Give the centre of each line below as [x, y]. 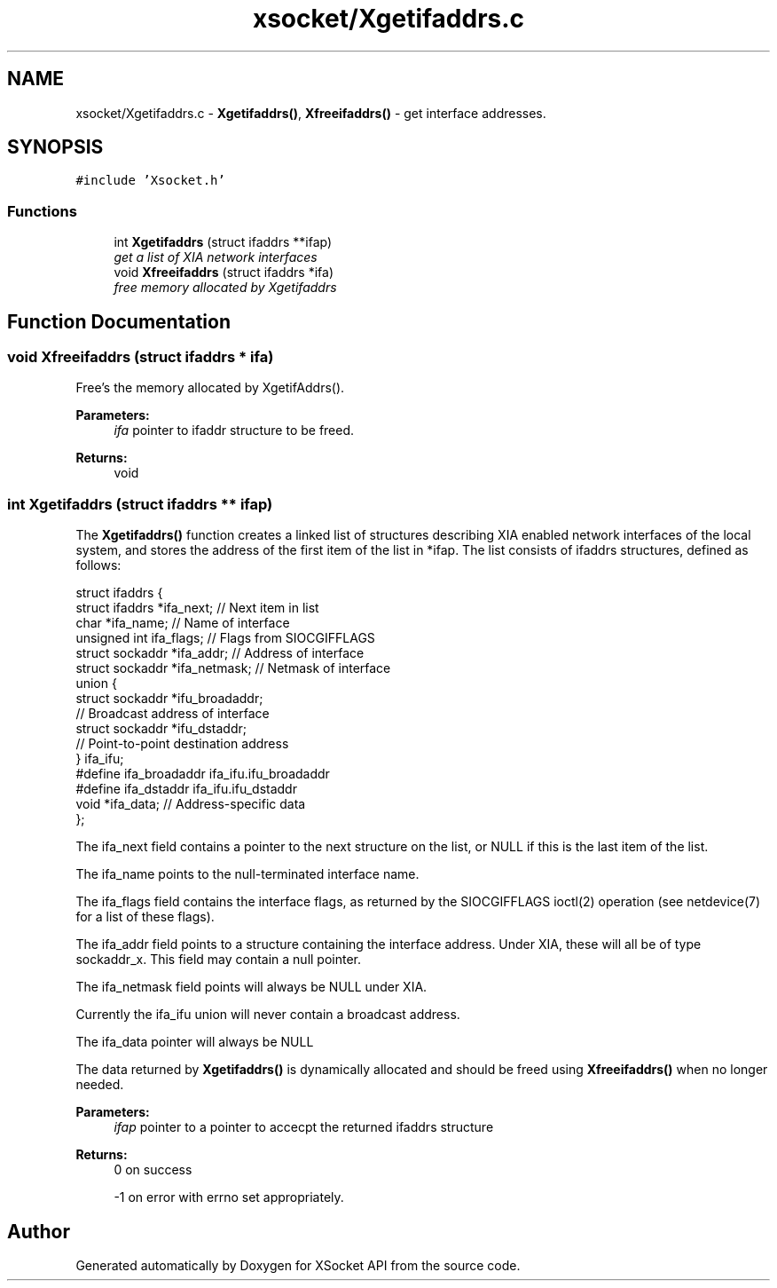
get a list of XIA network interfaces [216, 257]
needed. [100, 1085]
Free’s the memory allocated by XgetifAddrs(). [210, 388]
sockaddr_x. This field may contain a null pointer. [219, 960]
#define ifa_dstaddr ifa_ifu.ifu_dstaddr [186, 789]
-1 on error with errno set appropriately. [229, 1197]
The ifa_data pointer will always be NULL [195, 1042]
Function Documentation [119, 321]
